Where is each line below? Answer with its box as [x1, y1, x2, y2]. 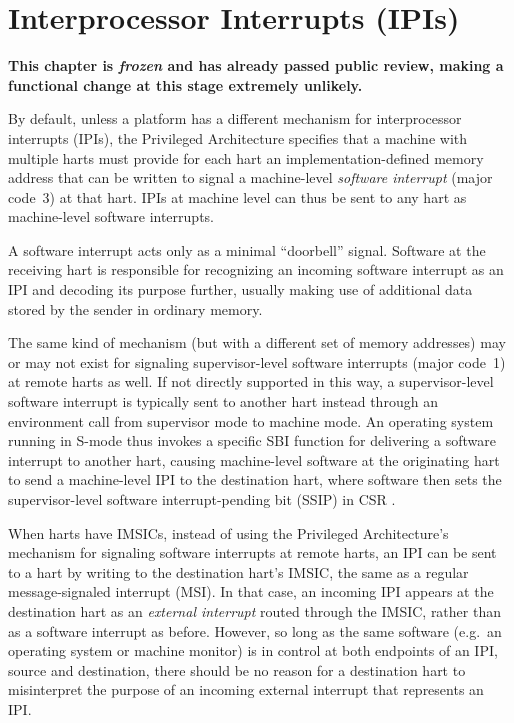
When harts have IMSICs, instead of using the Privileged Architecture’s [8, 522, 449, 543]
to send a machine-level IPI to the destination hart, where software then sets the [8, 469, 502, 490]
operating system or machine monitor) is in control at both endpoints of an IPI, [8, 640, 498, 661]
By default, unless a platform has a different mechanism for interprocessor [8, 108, 462, 129]
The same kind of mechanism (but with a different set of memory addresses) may [8, 332, 506, 353]
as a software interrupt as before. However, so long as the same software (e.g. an [8, 620, 502, 641]
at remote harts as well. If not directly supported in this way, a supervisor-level [8, 371, 494, 392]
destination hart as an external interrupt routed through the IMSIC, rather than [8, 600, 501, 621]
